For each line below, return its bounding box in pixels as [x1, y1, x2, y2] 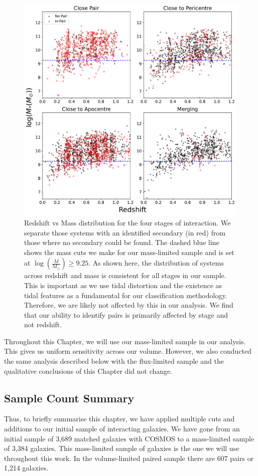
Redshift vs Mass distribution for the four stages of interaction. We [24, 217, 231, 227]
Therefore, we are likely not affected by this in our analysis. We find [24, 300, 233, 310]
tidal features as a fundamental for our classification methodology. [24, 290, 227, 300]
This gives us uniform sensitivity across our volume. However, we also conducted [4, 346, 252, 356]
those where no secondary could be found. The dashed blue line [24, 237, 219, 248]
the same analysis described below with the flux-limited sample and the [4, 356, 224, 366]
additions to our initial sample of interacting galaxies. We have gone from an [4, 423, 240, 434]
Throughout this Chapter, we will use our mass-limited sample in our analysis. [4, 336, 246, 346]
